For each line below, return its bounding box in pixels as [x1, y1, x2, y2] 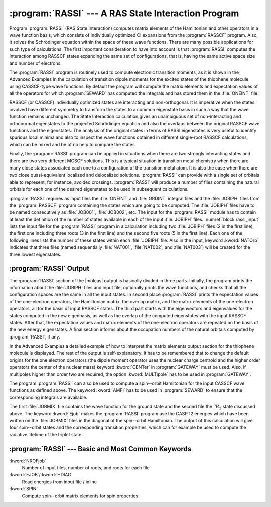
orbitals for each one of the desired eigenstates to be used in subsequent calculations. [9, 186, 189, 192]
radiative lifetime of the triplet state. [9, 431, 83, 437]
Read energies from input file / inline [22, 479, 97, 485]
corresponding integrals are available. [9, 394, 88, 400]
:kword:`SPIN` [9, 486, 38, 492]
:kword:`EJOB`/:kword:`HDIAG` [9, 472, 73, 478]
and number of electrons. [9, 60, 62, 66]
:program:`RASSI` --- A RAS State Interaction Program [9, 8, 239, 19]
